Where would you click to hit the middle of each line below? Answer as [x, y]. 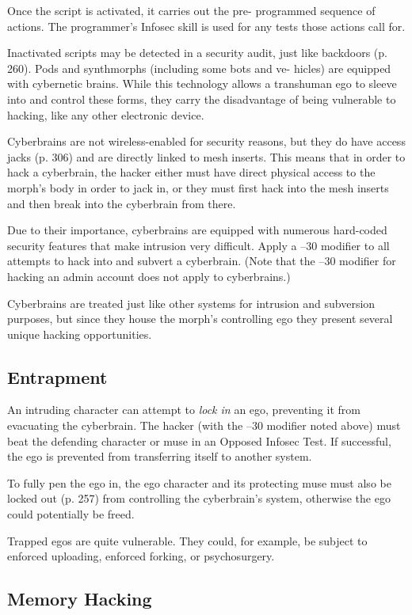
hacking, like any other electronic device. [106, 114]
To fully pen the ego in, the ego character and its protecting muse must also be [199, 482]
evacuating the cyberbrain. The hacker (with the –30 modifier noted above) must [204, 425]
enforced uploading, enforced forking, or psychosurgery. [141, 556]
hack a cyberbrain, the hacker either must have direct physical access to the [191, 172]
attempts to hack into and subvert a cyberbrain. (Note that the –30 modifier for [202, 261]
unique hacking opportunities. [80, 334]
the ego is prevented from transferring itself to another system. [160, 456]
